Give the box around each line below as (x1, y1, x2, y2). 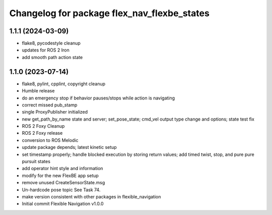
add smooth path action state (22, 54, 83, 60)
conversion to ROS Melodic (22, 137, 79, 143)
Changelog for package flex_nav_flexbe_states (9, 8, 210, 19)
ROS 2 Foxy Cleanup (22, 123, 65, 129)
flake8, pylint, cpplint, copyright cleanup (22, 81, 106, 87)
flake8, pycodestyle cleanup (22, 40, 81, 46)
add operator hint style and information (22, 166, 103, 172)
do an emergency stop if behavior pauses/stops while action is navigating (22, 95, 175, 101)
